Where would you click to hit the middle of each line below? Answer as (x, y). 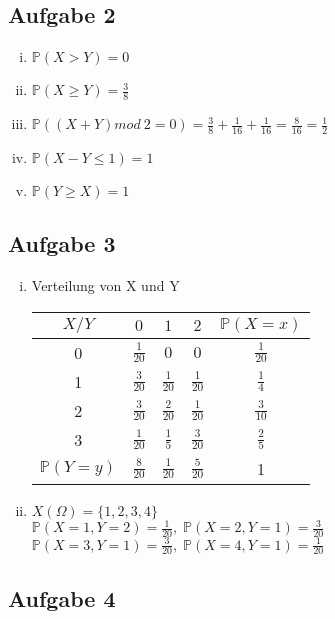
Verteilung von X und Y (105, 285)
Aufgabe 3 (62, 243)
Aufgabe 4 (62, 597)
